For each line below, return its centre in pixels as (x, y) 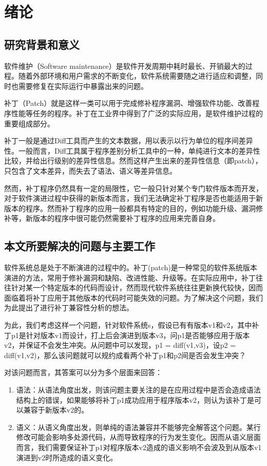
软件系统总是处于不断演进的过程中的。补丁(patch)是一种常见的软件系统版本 (131, 267)
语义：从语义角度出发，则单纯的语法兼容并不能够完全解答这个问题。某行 (138, 427)
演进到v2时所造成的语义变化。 (67, 457)
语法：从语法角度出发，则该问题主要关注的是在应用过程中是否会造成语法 (138, 390)
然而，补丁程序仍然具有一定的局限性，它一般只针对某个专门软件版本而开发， (133, 188)
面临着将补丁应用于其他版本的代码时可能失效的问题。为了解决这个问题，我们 (133, 297)
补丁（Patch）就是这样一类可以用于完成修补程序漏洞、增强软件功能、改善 (128, 103)
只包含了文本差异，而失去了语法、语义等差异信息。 (90, 170)
